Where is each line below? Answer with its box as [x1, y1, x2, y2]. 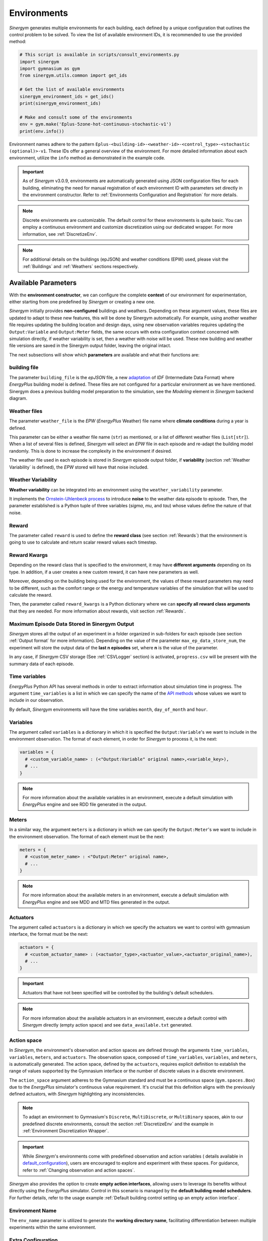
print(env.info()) [19, 128, 65, 134]
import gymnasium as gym [19, 66, 80, 71]
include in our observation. [9, 697, 64, 703]
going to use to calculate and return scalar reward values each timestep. [9, 539, 157, 546]
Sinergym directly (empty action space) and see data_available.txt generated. [22, 1022, 193, 1028]
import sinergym [19, 59, 60, 65]
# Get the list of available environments [19, 87, 125, 92]
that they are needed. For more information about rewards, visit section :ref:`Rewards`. [9, 608, 186, 614]
